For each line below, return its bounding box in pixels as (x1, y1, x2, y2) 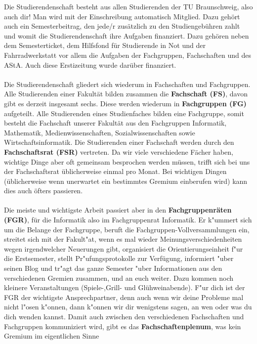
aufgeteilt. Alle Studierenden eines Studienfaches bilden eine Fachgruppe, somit (4, 108, 244, 118)
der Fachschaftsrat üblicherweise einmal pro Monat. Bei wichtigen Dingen (4, 166, 227, 176)
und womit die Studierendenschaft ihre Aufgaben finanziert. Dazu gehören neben (4, 30, 249, 41)
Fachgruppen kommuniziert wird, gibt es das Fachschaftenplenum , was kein (4, 321, 241, 331)
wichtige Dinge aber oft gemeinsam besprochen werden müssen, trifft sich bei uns (4, 156, 250, 167)
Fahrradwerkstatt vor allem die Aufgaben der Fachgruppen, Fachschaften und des (4, 49, 252, 60)
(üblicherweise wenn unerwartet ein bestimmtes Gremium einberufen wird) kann (4, 175, 248, 186)
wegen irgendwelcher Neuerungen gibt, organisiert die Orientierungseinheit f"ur (4, 243, 243, 254)
